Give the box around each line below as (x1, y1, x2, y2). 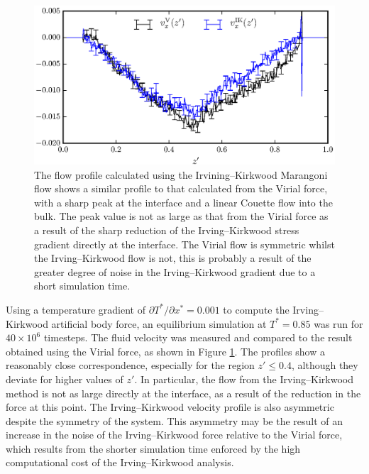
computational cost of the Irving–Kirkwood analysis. (6, 455, 234, 470)
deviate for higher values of (6, 371, 123, 386)
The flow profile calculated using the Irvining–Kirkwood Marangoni (34, 167, 328, 182)
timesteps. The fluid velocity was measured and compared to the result (43, 330, 353, 345)
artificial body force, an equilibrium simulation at (51, 316, 267, 331)
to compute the (223, 302, 290, 316)
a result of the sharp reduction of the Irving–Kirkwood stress (34, 222, 299, 237)
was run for (314, 316, 363, 331)
